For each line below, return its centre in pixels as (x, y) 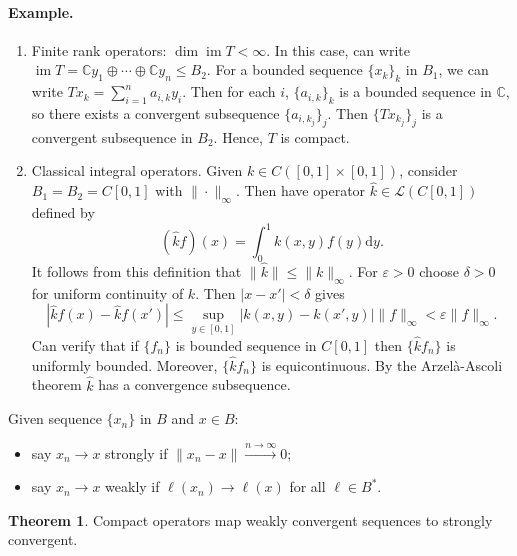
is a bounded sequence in (415, 91)
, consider (428, 170)
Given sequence (55, 418)
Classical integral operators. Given (137, 170)
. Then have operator (300, 190)
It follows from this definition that (136, 271)
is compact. (315, 136)
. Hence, (238, 136)
